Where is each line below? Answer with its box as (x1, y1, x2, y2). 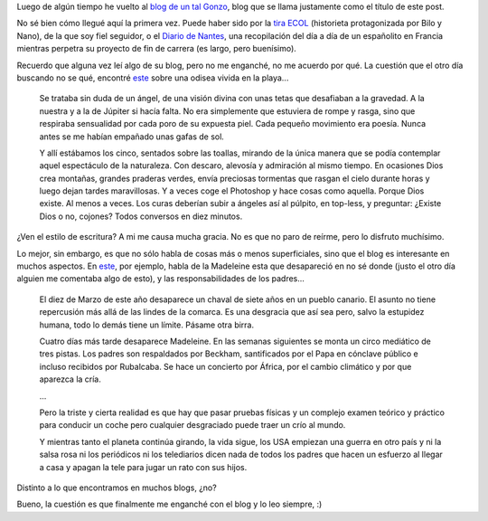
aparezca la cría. (39, 374, 101, 384)
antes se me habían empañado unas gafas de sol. (39, 131, 225, 142)
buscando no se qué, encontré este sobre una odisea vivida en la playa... (16, 72, 289, 83)
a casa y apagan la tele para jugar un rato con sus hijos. (39, 461, 248, 472)
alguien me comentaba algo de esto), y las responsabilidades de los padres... (16, 273, 305, 284)
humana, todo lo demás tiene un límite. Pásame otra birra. (39, 319, 255, 330)
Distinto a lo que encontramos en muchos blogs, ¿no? (16, 482, 217, 493)
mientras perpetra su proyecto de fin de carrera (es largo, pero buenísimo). (16, 43, 297, 54)
